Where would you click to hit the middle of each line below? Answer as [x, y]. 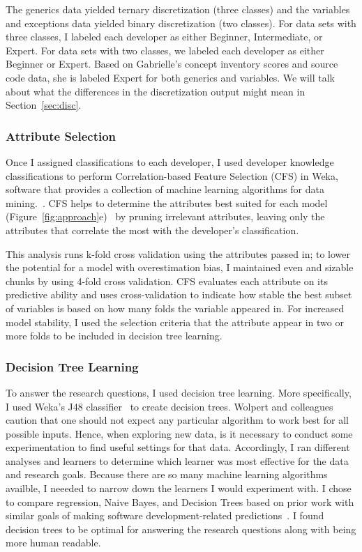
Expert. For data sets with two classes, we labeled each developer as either [165, 50]
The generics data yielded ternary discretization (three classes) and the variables [178, 9]
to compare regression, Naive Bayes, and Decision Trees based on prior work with [180, 501]
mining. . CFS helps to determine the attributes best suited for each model [167, 202]
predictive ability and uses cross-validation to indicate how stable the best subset [179, 294]
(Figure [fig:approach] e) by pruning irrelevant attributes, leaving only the [165, 216]
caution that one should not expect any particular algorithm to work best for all [177, 420]
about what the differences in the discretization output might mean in [156, 91]
